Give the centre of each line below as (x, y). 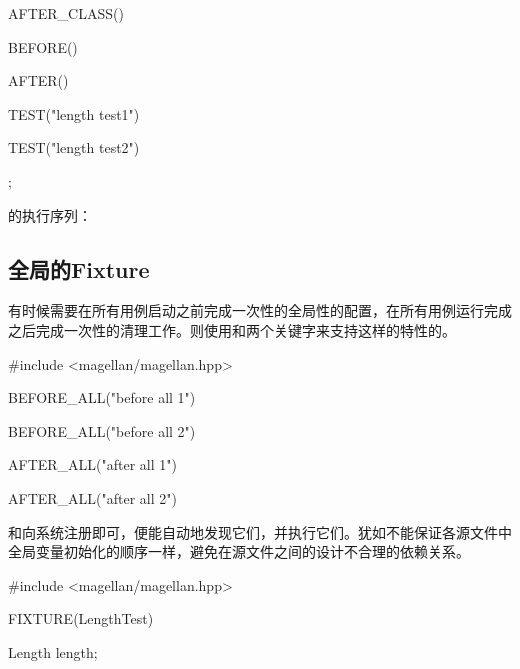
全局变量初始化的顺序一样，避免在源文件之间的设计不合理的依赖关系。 (239, 551)
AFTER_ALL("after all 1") (92, 464)
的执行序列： (50, 214)
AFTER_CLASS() (66, 13)
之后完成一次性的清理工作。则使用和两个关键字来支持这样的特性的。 (232, 329)
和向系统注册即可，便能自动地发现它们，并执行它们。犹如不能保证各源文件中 (260, 531)
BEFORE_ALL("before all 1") (102, 397)
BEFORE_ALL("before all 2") (102, 430)
